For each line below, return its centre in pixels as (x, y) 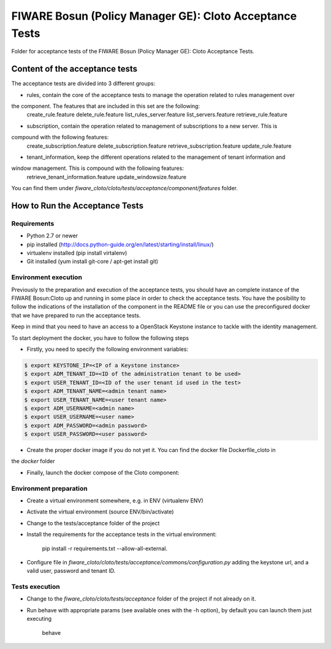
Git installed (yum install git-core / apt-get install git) (93, 261)
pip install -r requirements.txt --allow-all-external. (105, 548)
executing (39, 619)
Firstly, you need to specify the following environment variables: (108, 349)
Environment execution (47, 277)
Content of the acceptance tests (74, 69)
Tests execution (36, 587)
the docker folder (33, 461)
